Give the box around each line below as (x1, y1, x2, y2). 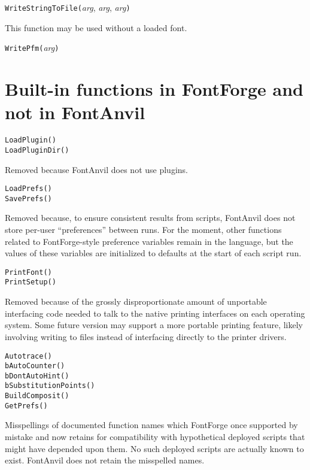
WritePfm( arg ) (5, 41, 59, 54)
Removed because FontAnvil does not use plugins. (5, 163, 188, 175)
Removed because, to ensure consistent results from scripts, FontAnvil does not (5, 211, 296, 224)
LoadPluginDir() (5, 145, 69, 154)
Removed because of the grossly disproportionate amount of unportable (5, 295, 267, 308)
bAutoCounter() (5, 362, 65, 371)
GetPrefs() (5, 401, 48, 410)
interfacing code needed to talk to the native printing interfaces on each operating (5, 307, 305, 319)
